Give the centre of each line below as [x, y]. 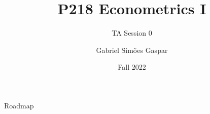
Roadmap [19, 105]
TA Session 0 [132, 33]
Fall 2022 [132, 67]
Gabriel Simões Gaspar [132, 50]
